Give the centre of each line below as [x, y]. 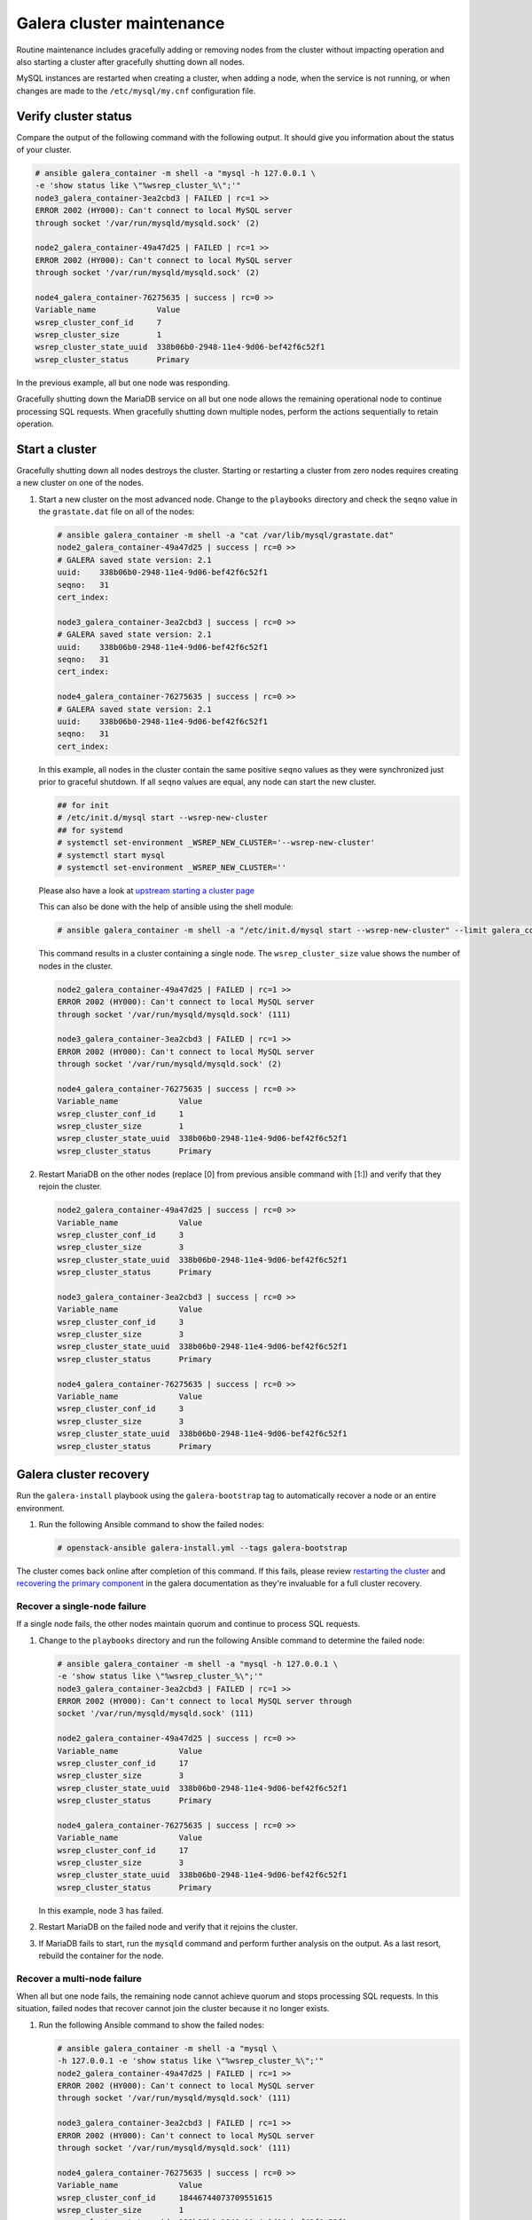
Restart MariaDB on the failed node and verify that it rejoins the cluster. [168, 1927]
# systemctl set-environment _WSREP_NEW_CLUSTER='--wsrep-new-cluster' [216, 843]
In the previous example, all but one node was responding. [123, 383]
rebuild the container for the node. [101, 1955]
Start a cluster [56, 449]
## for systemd [90, 830]
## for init [83, 805]
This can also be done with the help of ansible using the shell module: [166, 907]
